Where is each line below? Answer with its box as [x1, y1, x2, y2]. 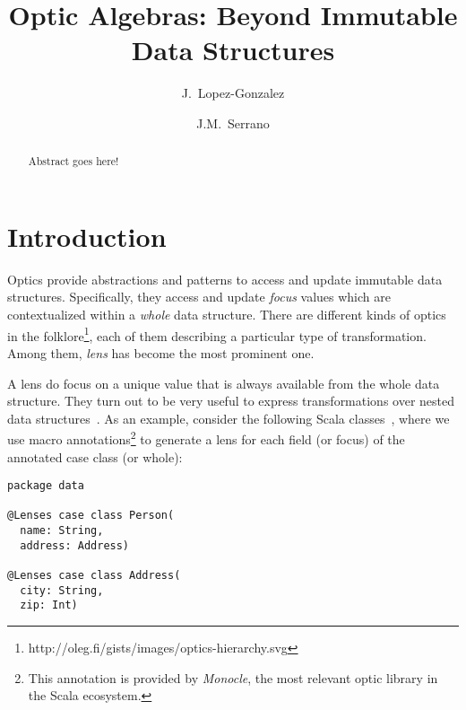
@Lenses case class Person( [7, 509, 175, 522]
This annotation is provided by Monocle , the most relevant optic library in [28, 668, 438, 687]
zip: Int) [20, 599, 78, 612]
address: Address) [20, 539, 130, 552]
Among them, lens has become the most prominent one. [7, 343, 315, 362]
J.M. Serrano [196, 113, 270, 132]
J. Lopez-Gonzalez [181, 83, 285, 102]
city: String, [20, 583, 104, 597]
